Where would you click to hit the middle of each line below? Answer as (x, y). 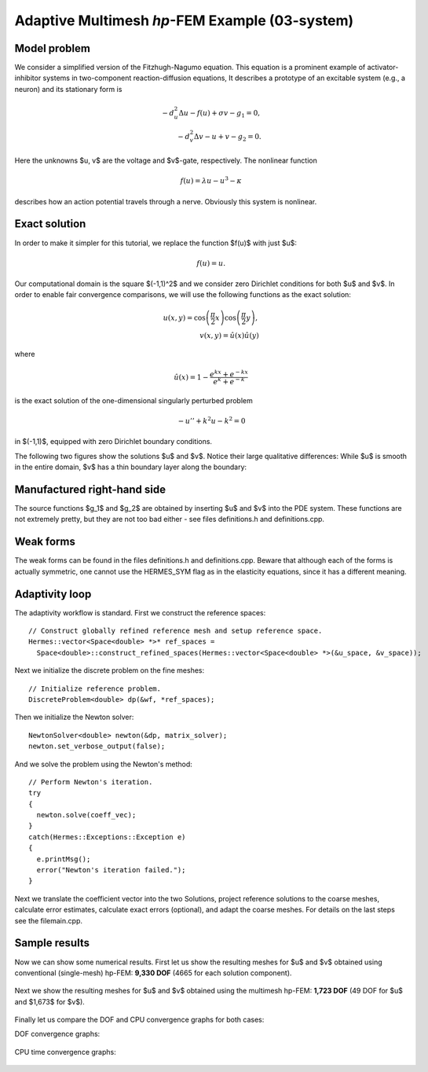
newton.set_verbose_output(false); (97, 746)
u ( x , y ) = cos (184, 318)
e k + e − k (229, 381)
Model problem (52, 48)
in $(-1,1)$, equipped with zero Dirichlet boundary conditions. (113, 442)
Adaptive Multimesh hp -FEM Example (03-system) (184, 20)
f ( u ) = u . (211, 263)
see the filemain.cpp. (48, 920)
